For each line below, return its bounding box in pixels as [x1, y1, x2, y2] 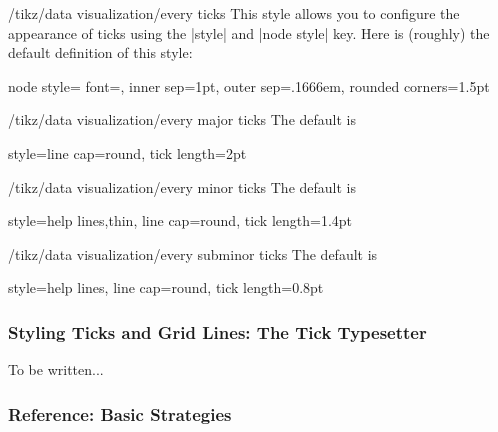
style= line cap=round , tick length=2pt [8, 142, 247, 163]
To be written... [8, 359, 104, 380]
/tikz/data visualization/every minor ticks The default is [8, 176, 356, 197]
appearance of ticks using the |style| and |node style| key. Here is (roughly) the [8, 22, 490, 43]
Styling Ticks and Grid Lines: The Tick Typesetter [8, 319, 427, 344]
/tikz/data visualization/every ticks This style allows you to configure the [8, 3, 460, 23]
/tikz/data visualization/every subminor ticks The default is [8, 243, 378, 264]
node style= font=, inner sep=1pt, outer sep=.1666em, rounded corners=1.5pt [8, 75, 490, 96]
